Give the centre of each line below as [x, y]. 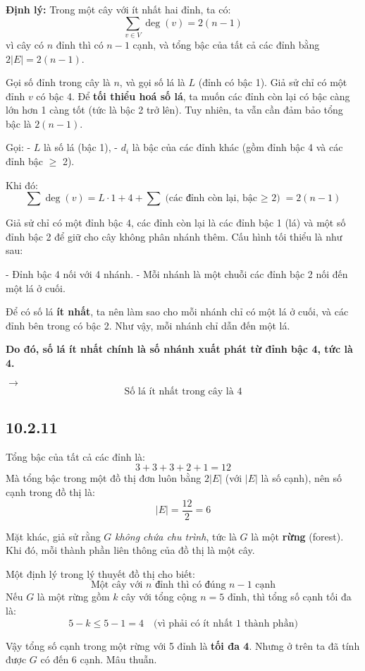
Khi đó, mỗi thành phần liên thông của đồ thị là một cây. [130, 550]
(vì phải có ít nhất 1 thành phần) [225, 623]
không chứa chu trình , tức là [176, 536]
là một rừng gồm [73, 597]
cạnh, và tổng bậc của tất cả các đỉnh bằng [226, 44]
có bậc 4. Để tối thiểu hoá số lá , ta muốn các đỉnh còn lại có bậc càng [193, 96]
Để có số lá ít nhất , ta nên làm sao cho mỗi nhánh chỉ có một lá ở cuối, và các [177, 312]
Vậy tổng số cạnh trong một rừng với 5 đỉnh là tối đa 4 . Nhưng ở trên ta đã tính [183, 645]
